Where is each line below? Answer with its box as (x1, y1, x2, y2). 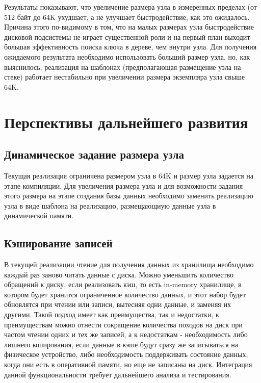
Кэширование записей (4, 235, 113, 251)
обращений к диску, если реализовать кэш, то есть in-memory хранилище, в (4, 279, 242, 290)
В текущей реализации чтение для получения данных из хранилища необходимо (4, 259, 254, 270)
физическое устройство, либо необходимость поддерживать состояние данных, (4, 349, 248, 360)
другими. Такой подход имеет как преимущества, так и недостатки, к (4, 309, 219, 320)
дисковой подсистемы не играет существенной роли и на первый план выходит (4, 31, 250, 42)
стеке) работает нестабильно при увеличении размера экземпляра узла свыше (4, 71, 245, 82)
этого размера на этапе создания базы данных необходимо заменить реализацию (4, 190, 253, 201)
